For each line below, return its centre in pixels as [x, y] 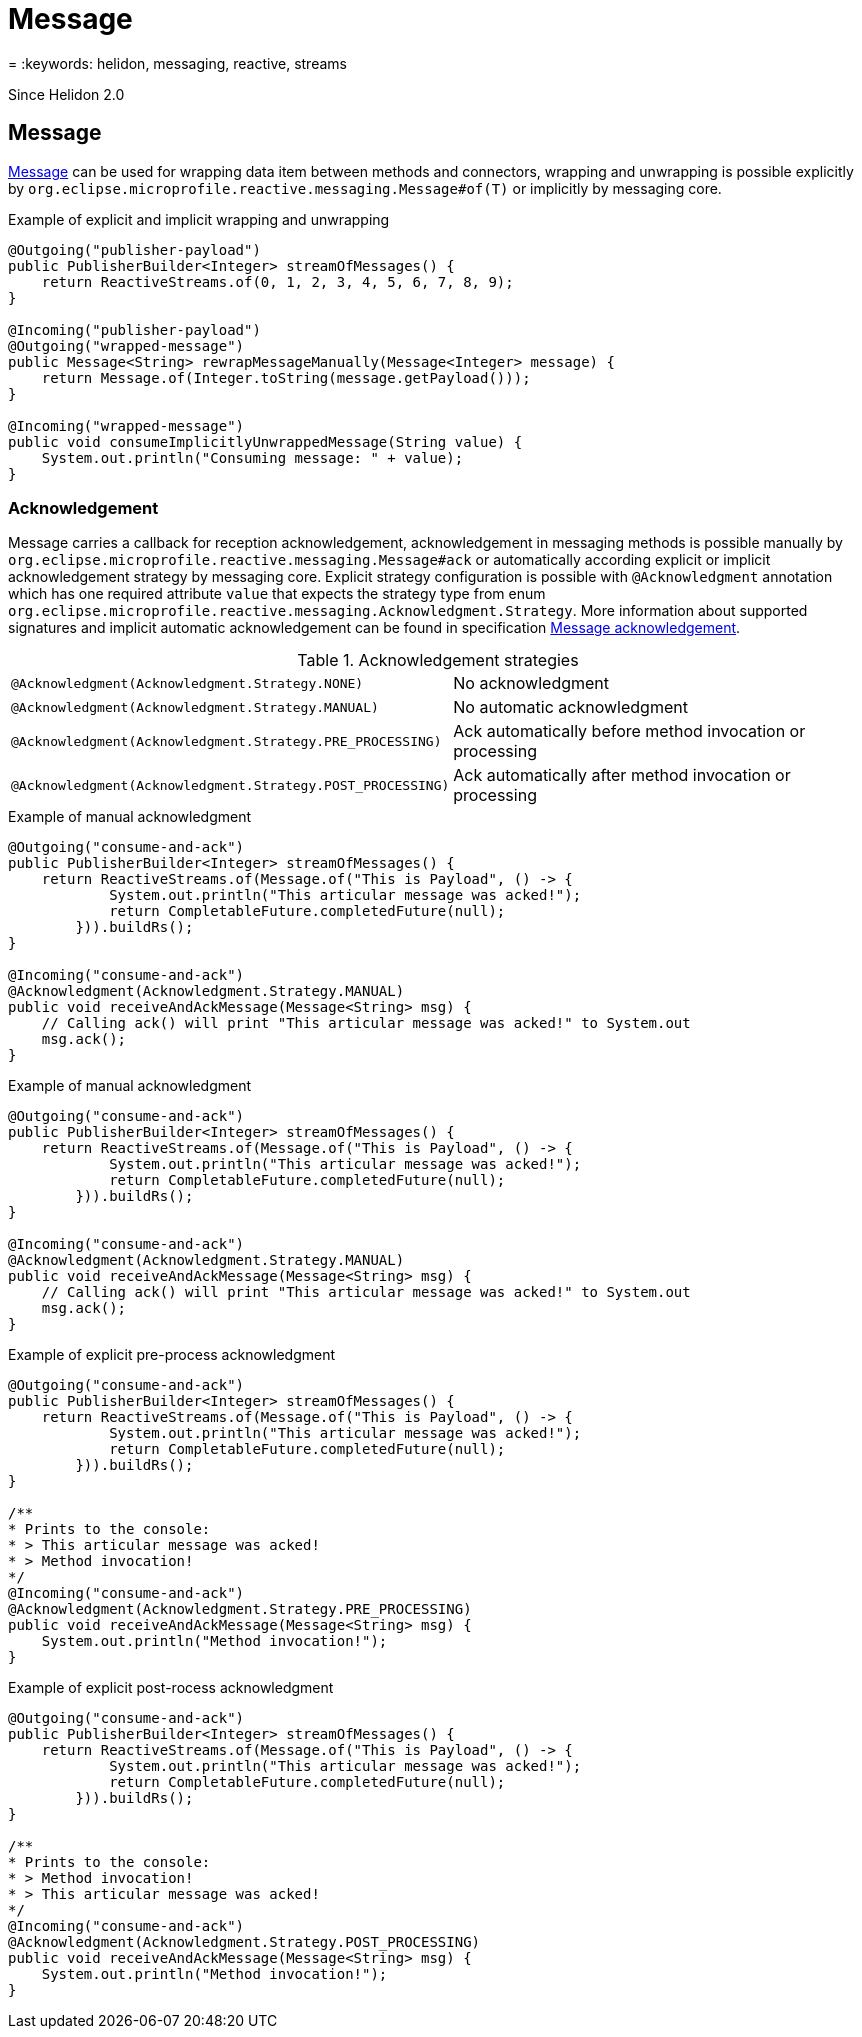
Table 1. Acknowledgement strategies [438, 660]
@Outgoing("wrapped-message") [126, 345]
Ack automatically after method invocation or [622, 775]
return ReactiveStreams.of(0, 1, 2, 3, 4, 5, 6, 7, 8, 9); [277, 281]
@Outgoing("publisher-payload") [134, 249]
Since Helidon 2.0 [66, 94]
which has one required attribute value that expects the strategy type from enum [277, 594]
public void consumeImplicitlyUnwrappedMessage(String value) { [265, 441]
